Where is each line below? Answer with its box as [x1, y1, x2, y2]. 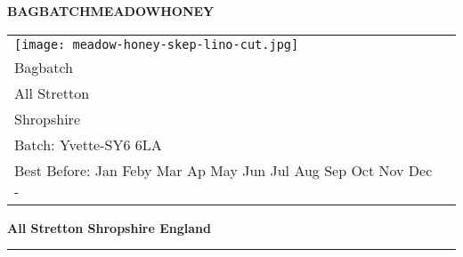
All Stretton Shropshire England [7, 218, 211, 237]
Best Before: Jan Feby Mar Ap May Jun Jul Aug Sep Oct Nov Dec [14, 159, 433, 181]
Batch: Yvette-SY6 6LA [14, 133, 162, 155]
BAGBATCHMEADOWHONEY [7, 2, 215, 20]
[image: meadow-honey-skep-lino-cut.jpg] [14, 36, 299, 52]
